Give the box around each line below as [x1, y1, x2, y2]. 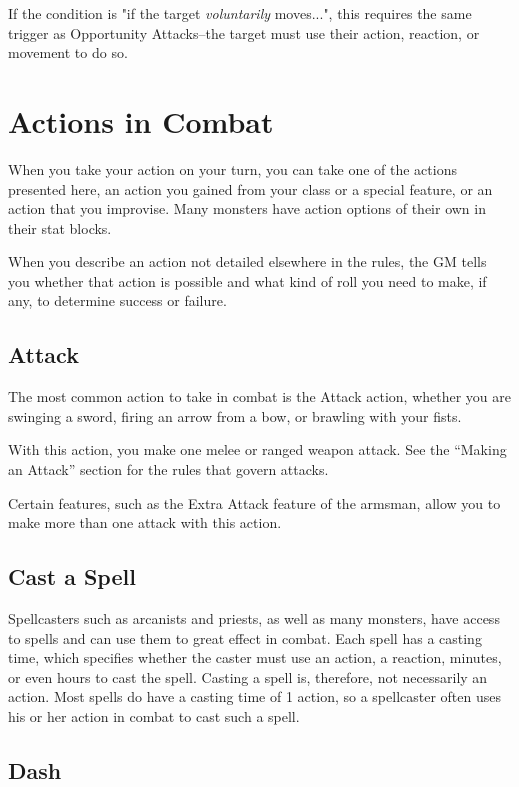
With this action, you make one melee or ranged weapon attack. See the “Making [8, 439, 507, 460]
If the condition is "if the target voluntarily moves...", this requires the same [8, 3, 472, 23]
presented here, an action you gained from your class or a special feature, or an [8, 178, 493, 199]
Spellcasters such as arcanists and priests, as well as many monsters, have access [8, 608, 500, 629]
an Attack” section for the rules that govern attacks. [8, 459, 329, 480]
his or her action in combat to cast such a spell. [8, 706, 300, 726]
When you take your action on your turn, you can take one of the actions [8, 158, 457, 179]
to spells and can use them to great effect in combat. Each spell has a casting [8, 627, 482, 648]
